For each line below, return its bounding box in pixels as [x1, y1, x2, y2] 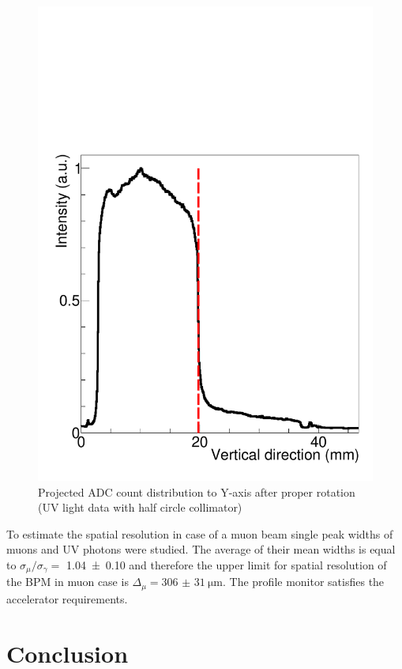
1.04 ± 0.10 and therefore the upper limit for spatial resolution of [66, 556, 387, 573]
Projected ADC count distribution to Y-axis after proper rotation [38, 483, 355, 500]
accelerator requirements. [6, 590, 128, 607]
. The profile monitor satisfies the [223, 573, 385, 590]
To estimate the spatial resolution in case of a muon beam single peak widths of [6, 525, 393, 542]
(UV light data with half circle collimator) [38, 499, 242, 516]
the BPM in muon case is [6, 573, 129, 590]
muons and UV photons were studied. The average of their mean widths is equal [6, 541, 396, 557]
